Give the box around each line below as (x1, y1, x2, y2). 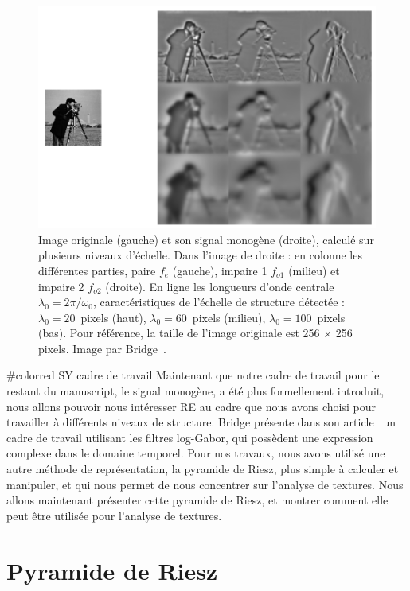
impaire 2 (38, 278, 84, 294)
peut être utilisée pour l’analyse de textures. (6, 507, 222, 523)
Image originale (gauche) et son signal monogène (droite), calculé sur (38, 231, 374, 247)
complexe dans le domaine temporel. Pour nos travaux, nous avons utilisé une (6, 445, 385, 461)
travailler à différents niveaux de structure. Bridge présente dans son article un (6, 414, 396, 430)
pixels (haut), (80, 309, 146, 325)
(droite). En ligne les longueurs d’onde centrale (105, 278, 334, 294)
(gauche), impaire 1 (172, 262, 267, 278)
